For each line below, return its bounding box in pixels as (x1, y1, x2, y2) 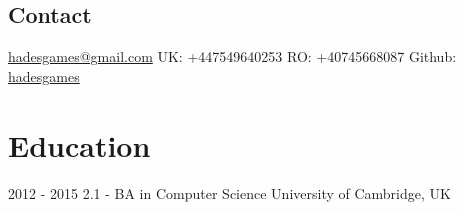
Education (8, 124, 151, 165)
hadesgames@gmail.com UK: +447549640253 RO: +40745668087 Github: (8, 46, 457, 67)
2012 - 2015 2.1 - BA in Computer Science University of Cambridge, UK (8, 182, 451, 203)
